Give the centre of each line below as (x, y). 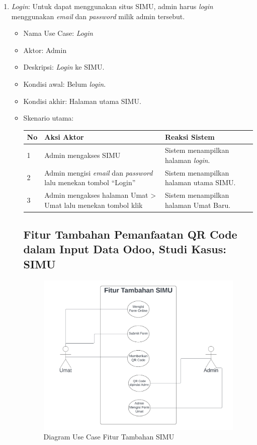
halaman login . (187, 160)
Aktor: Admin (45, 50)
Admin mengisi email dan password (99, 172)
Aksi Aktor (64, 137)
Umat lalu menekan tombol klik (94, 205)
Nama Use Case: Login (58, 33)
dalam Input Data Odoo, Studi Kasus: (125, 249)
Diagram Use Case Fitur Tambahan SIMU (109, 437)
